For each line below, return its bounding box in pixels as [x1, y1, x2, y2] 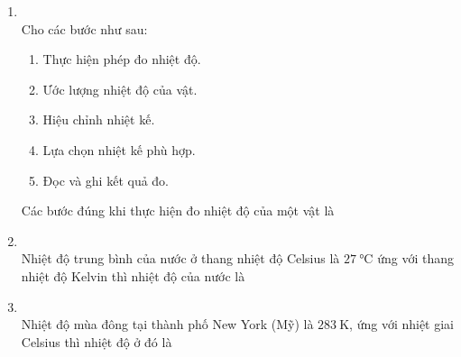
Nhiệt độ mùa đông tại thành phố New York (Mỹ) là [21, 315, 314, 334]
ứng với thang [377, 249, 454, 268]
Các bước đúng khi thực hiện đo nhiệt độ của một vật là [21, 201, 335, 220]
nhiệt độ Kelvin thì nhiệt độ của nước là [21, 266, 245, 285]
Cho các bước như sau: [21, 19, 148, 38]
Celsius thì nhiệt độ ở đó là [21, 332, 172, 351]
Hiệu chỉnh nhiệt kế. [42, 110, 155, 129]
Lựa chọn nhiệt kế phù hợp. [42, 140, 196, 159]
